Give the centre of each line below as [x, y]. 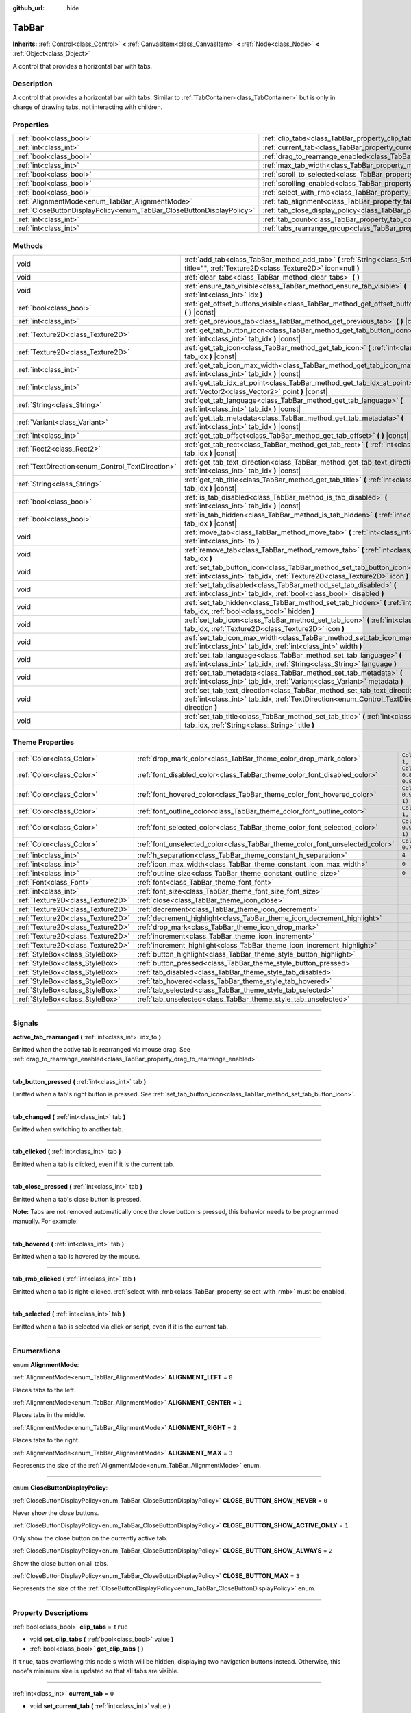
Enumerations [37, 1351]
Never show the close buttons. [56, 1513]
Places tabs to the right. [46, 1440]
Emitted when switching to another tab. [68, 1129]
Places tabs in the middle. [49, 1415]
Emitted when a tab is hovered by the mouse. [76, 1257]
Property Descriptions [50, 1613]
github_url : [28, 8]
